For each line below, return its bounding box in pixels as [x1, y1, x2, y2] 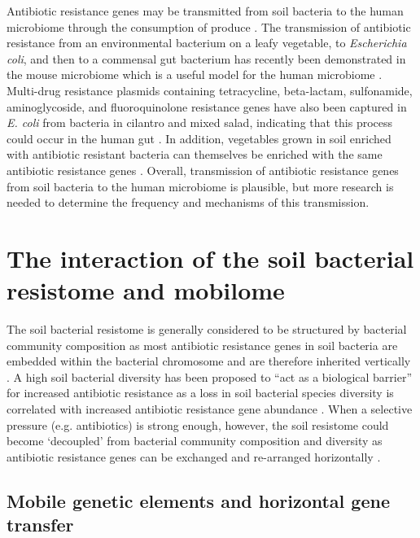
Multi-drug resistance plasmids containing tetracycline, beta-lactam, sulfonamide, [7, 81, 413, 98]
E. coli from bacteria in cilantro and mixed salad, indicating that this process [7, 114, 393, 131]
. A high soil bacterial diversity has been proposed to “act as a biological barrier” [7, 368, 413, 385]
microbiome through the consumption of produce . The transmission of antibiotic [7, 18, 411, 35]
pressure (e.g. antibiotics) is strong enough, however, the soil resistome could [7, 416, 389, 433]
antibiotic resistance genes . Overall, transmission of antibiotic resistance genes [7, 161, 399, 178]
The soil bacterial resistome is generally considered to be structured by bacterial [7, 321, 407, 338]
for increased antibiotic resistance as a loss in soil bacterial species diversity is [7, 384, 394, 401]
